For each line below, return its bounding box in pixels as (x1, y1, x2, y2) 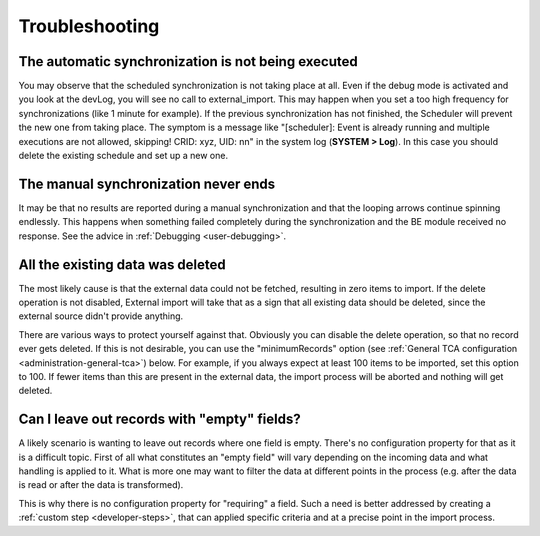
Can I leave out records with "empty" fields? (18, 411, 301, 428)
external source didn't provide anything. (18, 310, 184, 322)
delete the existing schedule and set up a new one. (18, 150, 229, 162)
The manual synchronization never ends (18, 175, 276, 192)
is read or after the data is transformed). (18, 479, 184, 491)
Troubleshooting (18, 15, 160, 37)
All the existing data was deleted (18, 256, 227, 273)
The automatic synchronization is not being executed (18, 53, 359, 70)
